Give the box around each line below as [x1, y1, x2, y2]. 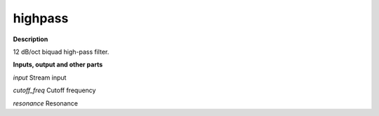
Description [13, 35, 48, 43]
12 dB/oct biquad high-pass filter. [13, 48, 109, 56]
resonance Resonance [13, 99, 79, 108]
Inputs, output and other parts [13, 60, 103, 69]
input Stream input [13, 73, 67, 82]
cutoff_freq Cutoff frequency [13, 86, 96, 94]
